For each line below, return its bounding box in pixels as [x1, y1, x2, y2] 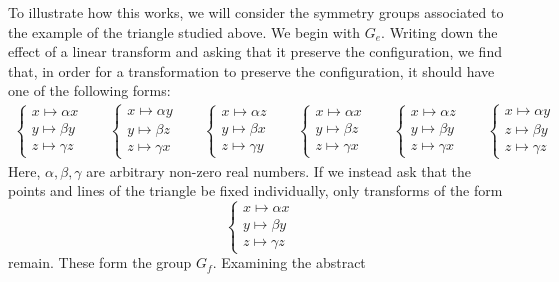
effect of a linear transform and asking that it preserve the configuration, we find [8, 41, 502, 62]
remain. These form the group [8, 252, 192, 273]
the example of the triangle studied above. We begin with [8, 21, 361, 42]
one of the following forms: [8, 80, 171, 101]
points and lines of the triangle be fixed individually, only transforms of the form [8, 180, 503, 201]
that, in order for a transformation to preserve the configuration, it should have [8, 60, 495, 81]
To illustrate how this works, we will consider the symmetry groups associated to [8, 2, 504, 22]
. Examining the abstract [212, 252, 366, 273]
